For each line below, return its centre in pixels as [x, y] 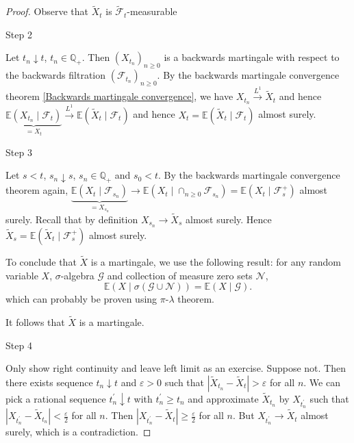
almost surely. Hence [229, 219]
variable [22, 275]
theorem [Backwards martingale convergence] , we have [119, 96]
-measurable [152, 11]
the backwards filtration [56, 75]
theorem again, [37, 190]
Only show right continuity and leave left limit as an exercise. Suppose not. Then [176, 368]
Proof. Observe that [47, 11]
